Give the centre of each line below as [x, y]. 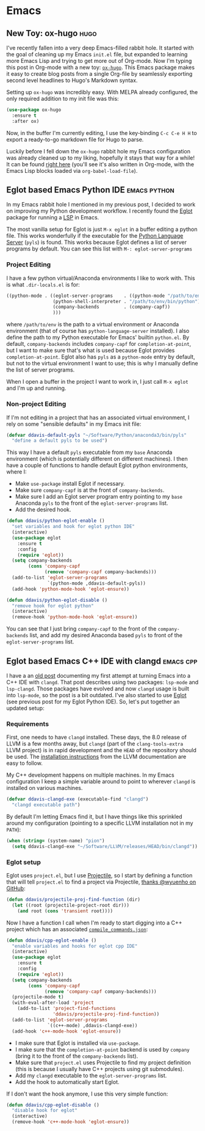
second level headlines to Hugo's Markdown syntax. [72, 80]
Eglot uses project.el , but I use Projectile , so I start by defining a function [99, 876]
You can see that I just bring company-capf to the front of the [81, 629]
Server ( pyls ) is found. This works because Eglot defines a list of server [97, 243]
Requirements [28, 723]
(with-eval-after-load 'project [53, 1003]
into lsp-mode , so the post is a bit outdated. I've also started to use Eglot [96, 695]
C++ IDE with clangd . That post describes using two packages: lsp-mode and [103, 682]
